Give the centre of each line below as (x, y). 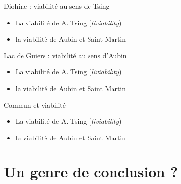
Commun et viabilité (35, 104)
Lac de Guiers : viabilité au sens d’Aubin (65, 55)
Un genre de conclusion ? (91, 171)
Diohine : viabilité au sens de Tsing (57, 6)
